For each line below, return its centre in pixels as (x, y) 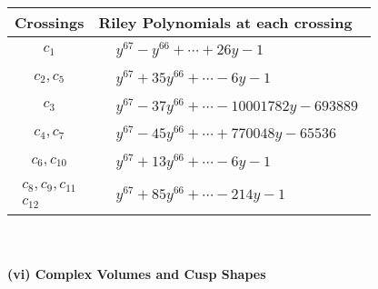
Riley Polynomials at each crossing (225, 22)
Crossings (50, 22)
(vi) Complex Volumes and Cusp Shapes (137, 274)
